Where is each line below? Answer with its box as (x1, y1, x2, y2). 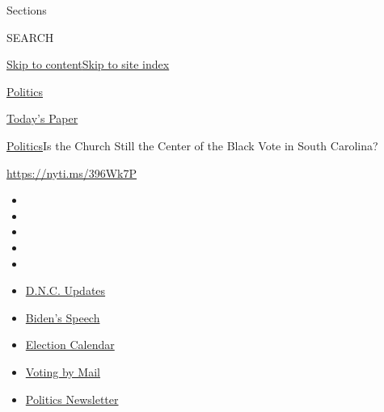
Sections (6, 2, 47, 18)
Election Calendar (25, 336, 115, 353)
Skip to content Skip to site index (6, 56, 170, 73)
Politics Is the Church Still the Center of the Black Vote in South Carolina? (6, 137, 378, 153)
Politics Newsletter (25, 390, 119, 407)
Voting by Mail (25, 363, 100, 380)
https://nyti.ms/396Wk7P (6, 164, 137, 181)
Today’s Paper (6, 110, 78, 127)
